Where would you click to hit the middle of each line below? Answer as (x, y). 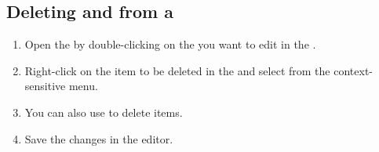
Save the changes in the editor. (99, 138)
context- (353, 70)
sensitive (45, 86)
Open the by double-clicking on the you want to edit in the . (170, 44)
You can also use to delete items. (104, 112)
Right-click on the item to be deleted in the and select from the (177, 70)
